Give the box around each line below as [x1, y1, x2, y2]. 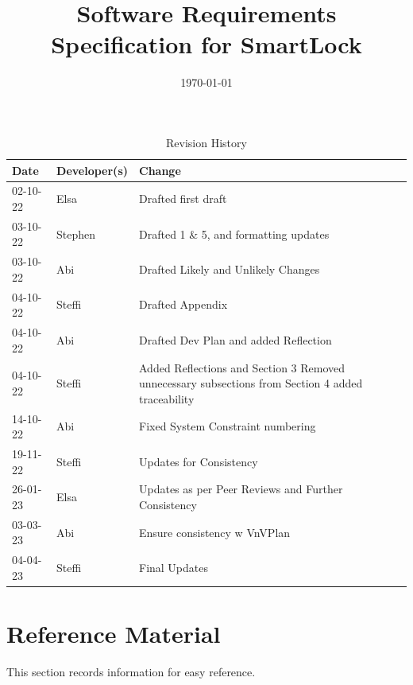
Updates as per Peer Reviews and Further [139, 481, 343, 497]
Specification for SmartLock [51, 28, 362, 60]
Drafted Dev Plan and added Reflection [139, 331, 332, 348]
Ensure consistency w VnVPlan [139, 523, 291, 540]
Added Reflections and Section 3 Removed [139, 359, 345, 376]
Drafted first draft [139, 190, 227, 207]
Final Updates [139, 559, 209, 576]
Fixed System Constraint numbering [139, 418, 316, 434]
